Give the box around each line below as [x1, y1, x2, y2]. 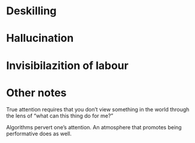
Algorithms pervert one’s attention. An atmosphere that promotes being [6, 123, 182, 130]
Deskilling [6, 4, 57, 18]
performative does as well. [6, 130, 72, 137]
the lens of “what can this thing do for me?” [6, 112, 114, 119]
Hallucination [6, 32, 74, 45]
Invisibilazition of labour [6, 58, 129, 72]
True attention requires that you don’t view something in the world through [6, 105, 190, 113]
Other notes [6, 86, 67, 100]
